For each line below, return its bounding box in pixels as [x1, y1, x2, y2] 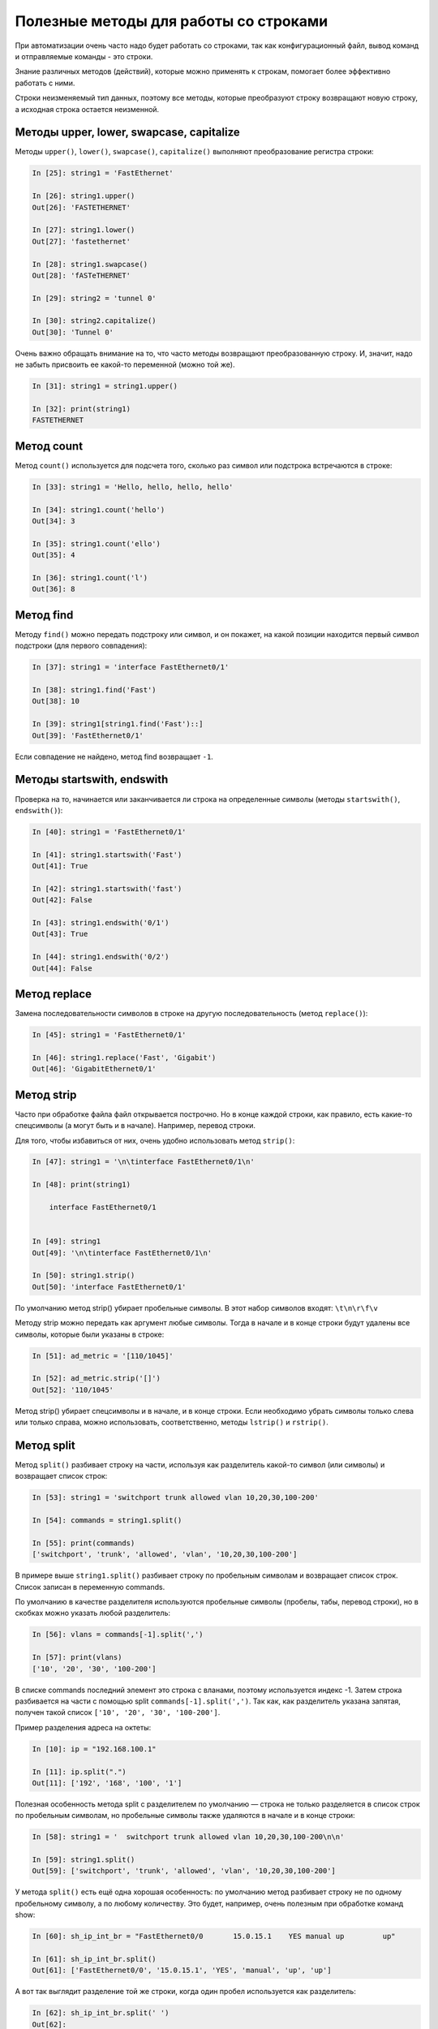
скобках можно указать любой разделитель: [15, 1608, 170, 1618]
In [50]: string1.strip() [32, 1271, 135, 1280]
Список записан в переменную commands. [15, 1582, 165, 1592]
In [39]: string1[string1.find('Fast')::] [32, 719, 204, 729]
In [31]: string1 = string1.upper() [32, 381, 178, 391]
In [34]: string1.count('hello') [32, 505, 165, 515]
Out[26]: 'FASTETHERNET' [32, 203, 131, 212]
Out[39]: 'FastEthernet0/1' [32, 730, 144, 740]
